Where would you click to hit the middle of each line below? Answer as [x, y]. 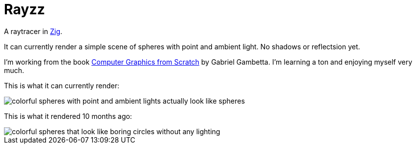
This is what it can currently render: [62, 85]
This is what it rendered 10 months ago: [68, 116]
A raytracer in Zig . [33, 31]
